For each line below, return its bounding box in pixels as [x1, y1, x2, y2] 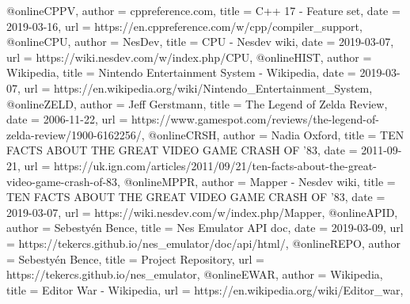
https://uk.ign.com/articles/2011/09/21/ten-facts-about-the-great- [53, 157, 377, 173]
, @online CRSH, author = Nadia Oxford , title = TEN [141, 126, 404, 142]
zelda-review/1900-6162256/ [6, 126, 142, 142]
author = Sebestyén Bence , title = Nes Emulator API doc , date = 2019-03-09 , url [6, 219, 404, 236]
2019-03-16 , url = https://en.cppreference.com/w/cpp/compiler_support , [6, 17, 363, 34]
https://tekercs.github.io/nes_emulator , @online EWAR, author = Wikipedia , [6, 266, 383, 283]
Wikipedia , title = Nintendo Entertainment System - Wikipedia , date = [6, 64, 356, 81]
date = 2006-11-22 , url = [6, 111, 128, 127]
